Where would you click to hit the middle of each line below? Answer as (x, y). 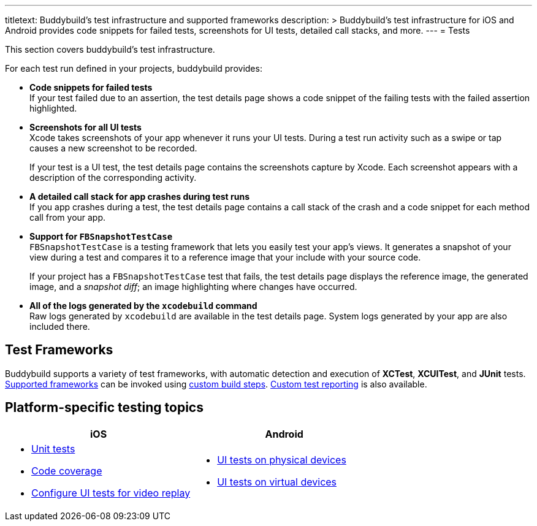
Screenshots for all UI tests (86, 127)
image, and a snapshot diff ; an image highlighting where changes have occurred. (193, 287)
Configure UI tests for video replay (111, 493)
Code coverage (67, 471)
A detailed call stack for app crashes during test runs (140, 196)
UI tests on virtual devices (277, 482)
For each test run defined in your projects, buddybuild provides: (134, 68)
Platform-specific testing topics (104, 408)
